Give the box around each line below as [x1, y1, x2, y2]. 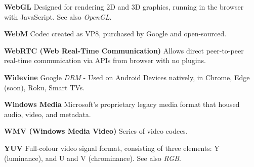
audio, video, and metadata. [4, 108, 91, 119]
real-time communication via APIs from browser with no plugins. [4, 55, 206, 66]
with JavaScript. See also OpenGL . [4, 11, 112, 22]
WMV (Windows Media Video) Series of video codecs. [4, 126, 188, 136]
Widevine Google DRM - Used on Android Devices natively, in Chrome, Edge [4, 72, 250, 82]
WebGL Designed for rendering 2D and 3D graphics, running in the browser [4, 2, 244, 12]
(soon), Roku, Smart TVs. [4, 82, 85, 92]
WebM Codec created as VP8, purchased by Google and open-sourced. [4, 28, 227, 39]
